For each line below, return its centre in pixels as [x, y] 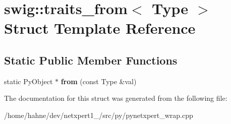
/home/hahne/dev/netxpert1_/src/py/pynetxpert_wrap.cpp [99, 115]
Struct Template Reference [100, 28]
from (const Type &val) [99, 81]
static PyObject [28, 81]
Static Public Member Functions [91, 60]
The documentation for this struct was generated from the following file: [116, 98]
